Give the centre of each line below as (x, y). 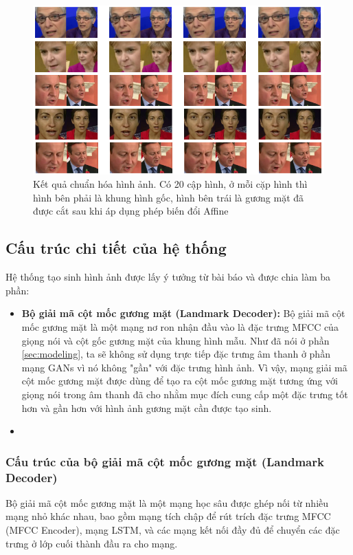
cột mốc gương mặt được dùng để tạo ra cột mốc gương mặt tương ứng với (180, 381)
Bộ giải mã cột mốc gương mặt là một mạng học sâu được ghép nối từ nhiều (167, 502)
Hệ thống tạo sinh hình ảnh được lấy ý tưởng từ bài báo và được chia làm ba (168, 277)
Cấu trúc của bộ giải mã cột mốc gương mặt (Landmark (165, 461)
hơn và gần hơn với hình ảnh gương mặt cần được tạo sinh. (147, 407)
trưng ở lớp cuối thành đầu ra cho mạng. (92, 543)
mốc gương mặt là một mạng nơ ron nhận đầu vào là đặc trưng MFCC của (180, 327)
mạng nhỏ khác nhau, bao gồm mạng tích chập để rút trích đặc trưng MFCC (168, 516)
